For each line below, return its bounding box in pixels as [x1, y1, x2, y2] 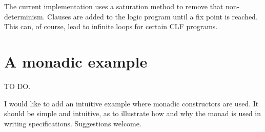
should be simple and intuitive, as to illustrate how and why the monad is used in [4, 108, 261, 119]
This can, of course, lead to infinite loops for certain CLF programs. [4, 21, 218, 32]
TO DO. [4, 80, 31, 91]
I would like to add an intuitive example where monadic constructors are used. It [4, 98, 259, 108]
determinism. [4, 11, 45, 21]
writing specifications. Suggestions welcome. [4, 118, 141, 128]
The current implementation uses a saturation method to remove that [4, 1, 223, 11]
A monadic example [4, 51, 148, 72]
